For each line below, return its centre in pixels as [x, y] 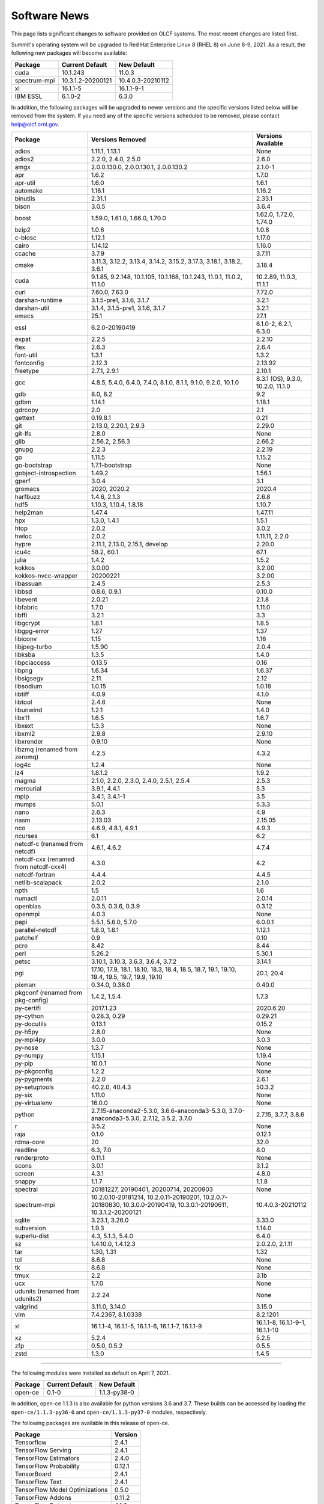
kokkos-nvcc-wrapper [46, 576]
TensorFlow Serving [43, 1450]
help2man [29, 513]
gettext [25, 418]
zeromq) [27, 757]
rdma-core [30, 1142]
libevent [26, 599]
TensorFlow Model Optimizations [61, 1490]
